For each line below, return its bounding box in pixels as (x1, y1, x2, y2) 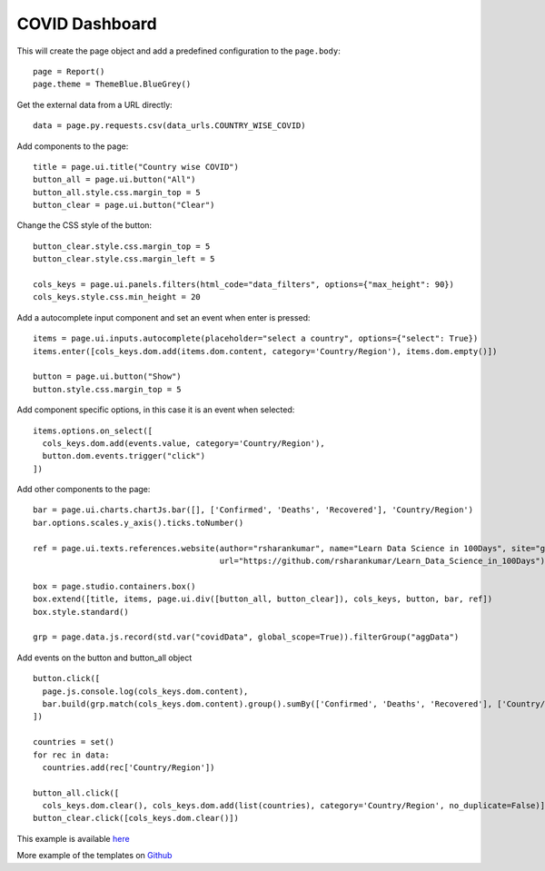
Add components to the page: (16, 141, 129, 152)
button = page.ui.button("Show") (33, 371, 182, 381)
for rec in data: (33, 749, 110, 760)
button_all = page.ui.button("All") (33, 174, 196, 185)
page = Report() (33, 66, 105, 76)
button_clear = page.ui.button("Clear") (33, 200, 215, 211)
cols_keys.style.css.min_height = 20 (33, 292, 202, 302)
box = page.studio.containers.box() (33, 581, 196, 591)
